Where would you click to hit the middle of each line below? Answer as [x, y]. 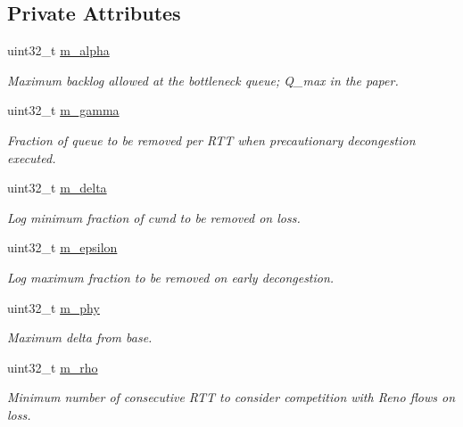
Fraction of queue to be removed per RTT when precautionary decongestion [211, 140]
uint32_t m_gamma [63, 110]
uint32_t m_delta [57, 188]
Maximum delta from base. [80, 337]
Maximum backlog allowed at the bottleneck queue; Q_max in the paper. [203, 80]
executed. [32, 157]
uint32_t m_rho [53, 367]
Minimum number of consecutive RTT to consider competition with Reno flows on [231, 397]
